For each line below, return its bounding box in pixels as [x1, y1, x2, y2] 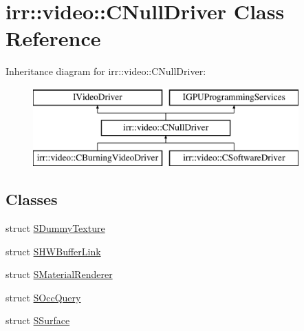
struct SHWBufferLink [6, 244, 101, 258]
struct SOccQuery [6, 290, 81, 304]
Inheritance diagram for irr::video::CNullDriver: [6, 64, 206, 78]
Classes [6, 189, 58, 210]
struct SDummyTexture [6, 221, 105, 235]
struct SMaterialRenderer [6, 267, 113, 281]
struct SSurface [6, 313, 70, 328]
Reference [6, 24, 101, 52]
